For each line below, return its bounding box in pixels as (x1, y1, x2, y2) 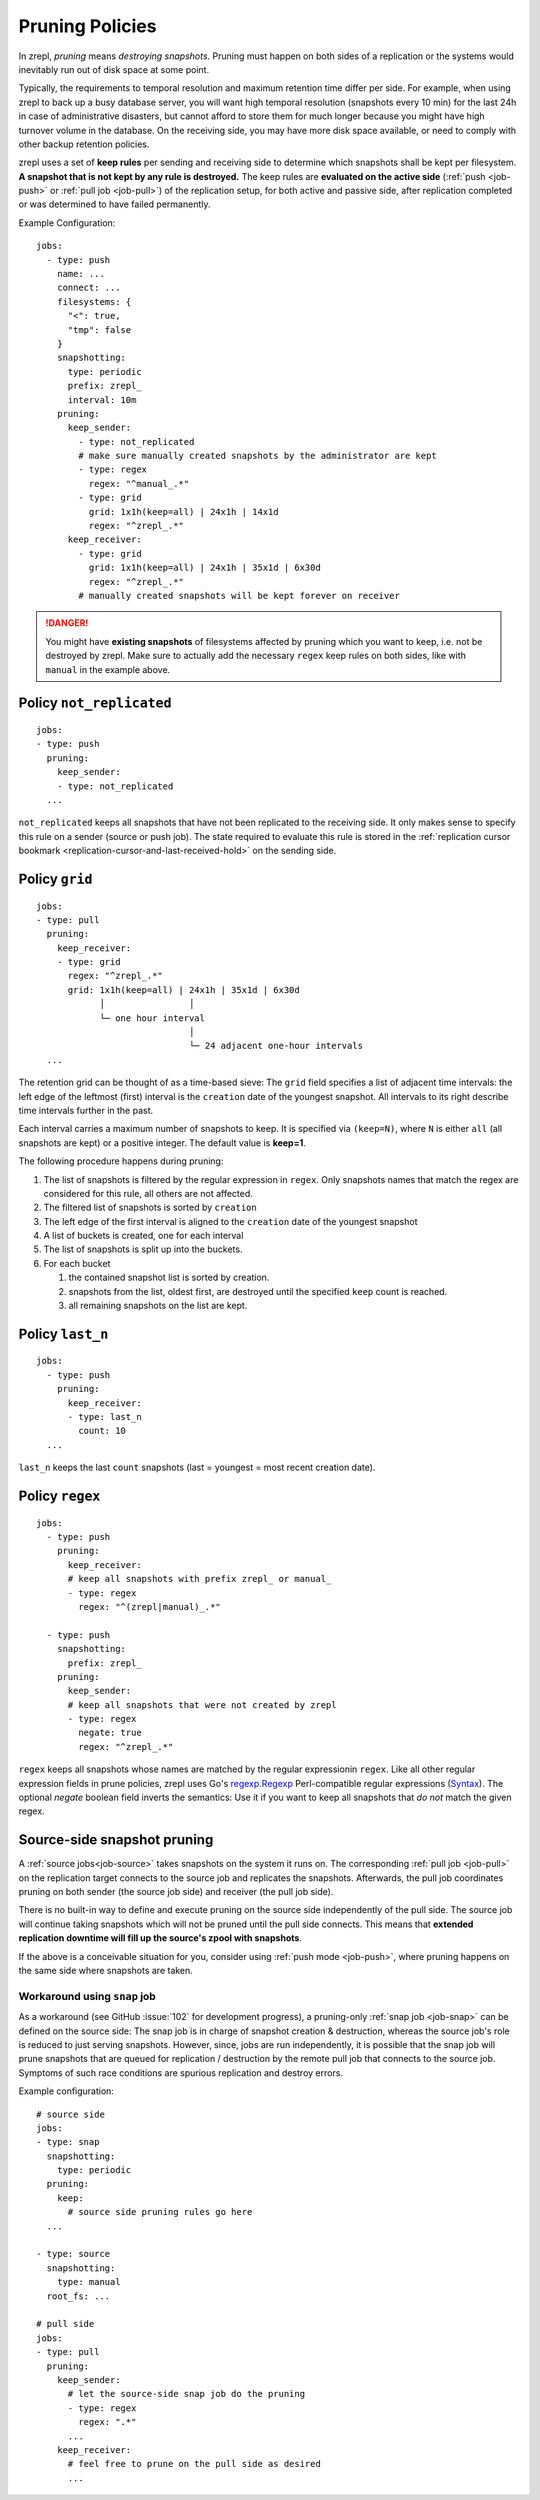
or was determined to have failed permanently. (18, 198, 211, 210)
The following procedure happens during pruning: (18, 1155, 224, 1167)
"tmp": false (67, 324, 132, 335)
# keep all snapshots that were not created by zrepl (67, 1699, 337, 1710)
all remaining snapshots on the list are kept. (68, 1300, 248, 1312)
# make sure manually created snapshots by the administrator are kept (78, 450, 437, 462)
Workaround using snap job (18, 1989, 157, 2003)
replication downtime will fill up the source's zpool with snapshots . (18, 1932, 302, 1944)
